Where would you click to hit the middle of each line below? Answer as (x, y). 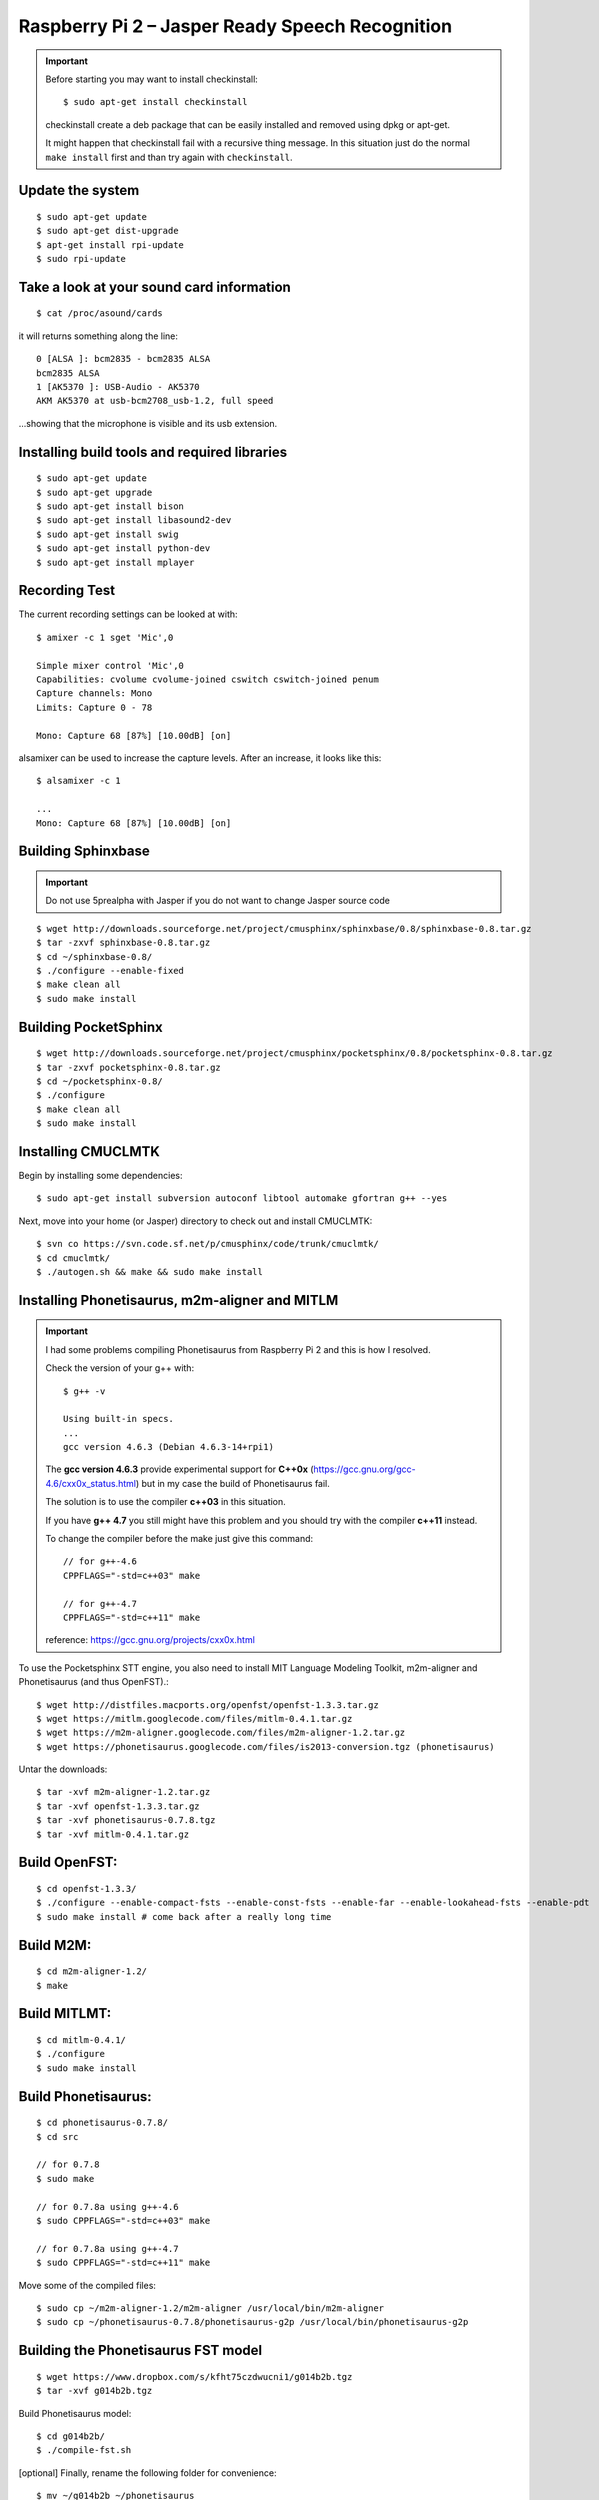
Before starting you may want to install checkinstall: (152, 79)
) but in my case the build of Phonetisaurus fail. (232, 1483)
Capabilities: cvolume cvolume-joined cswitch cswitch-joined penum (207, 679)
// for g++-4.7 (100, 1603)
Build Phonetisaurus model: (75, 2413)
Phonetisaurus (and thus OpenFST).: (93, 1682)
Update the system (79, 190)
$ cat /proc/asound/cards (100, 313)
